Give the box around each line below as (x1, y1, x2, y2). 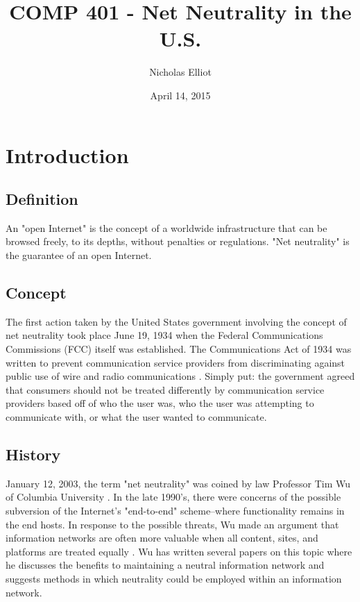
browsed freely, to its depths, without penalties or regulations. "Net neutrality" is (6, 234, 350, 249)
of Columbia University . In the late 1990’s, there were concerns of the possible (6, 490, 341, 504)
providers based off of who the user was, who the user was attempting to (6, 396, 314, 410)
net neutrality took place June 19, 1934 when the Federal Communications (6, 328, 323, 342)
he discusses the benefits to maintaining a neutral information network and (6, 558, 325, 572)
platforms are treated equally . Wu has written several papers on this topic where (6, 544, 352, 558)
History (6, 444, 61, 465)
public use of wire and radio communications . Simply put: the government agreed (6, 369, 355, 383)
